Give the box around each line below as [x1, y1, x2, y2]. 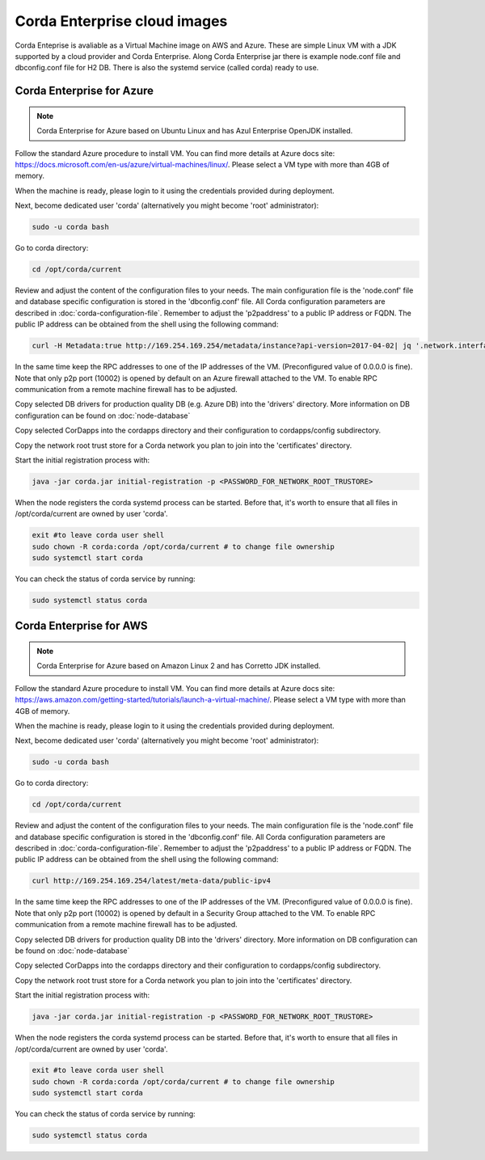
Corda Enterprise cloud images [15, 12, 228, 30]
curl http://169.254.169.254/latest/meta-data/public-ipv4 [32, 876, 271, 885]
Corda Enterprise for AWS [15, 619, 149, 633]
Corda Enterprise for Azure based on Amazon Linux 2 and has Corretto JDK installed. [36, 661, 321, 671]
